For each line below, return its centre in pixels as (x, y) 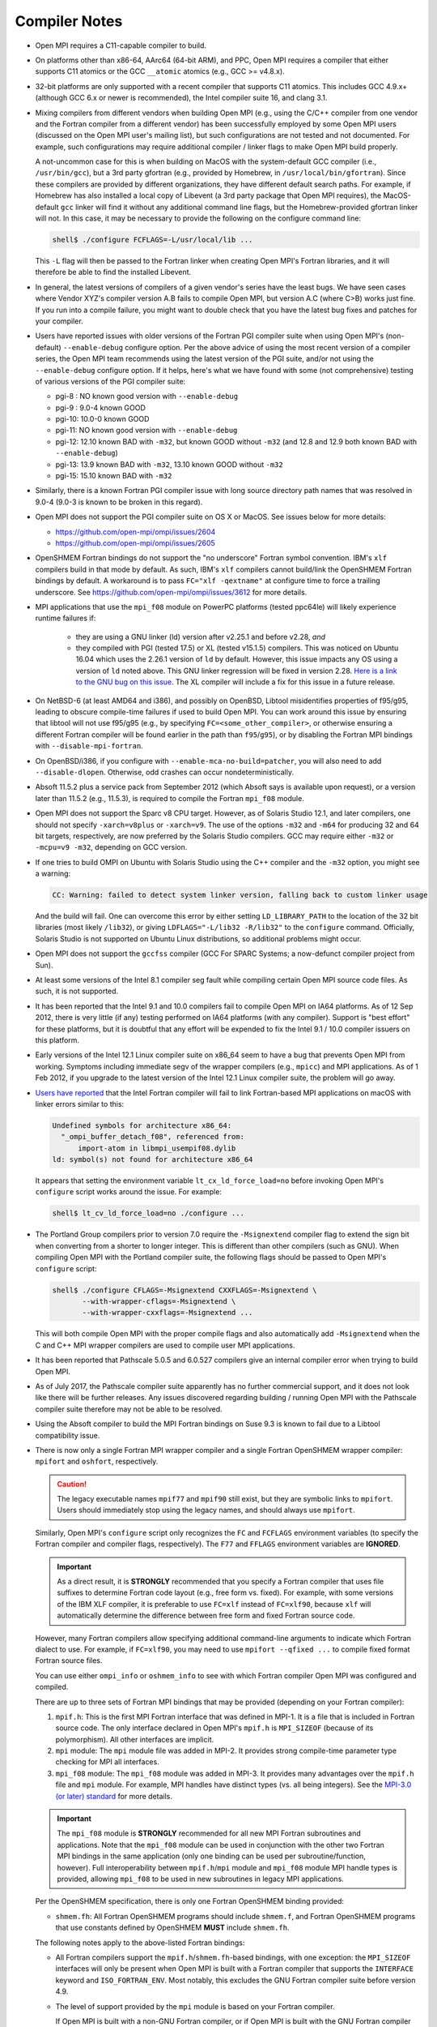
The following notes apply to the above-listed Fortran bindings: (140, 1943)
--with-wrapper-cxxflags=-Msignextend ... (168, 1313)
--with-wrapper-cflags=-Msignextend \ (159, 1301)
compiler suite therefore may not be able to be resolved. (129, 1409)
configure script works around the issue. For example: (129, 1192)
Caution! (72, 1484)
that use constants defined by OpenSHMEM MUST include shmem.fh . (172, 1928)
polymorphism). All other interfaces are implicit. (135, 1739)
